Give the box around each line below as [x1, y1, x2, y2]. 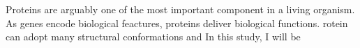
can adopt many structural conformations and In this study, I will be [6, 29, 301, 44]
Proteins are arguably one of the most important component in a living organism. [6, 2, 355, 16]
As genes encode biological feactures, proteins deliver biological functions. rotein [6, 15, 348, 30]
